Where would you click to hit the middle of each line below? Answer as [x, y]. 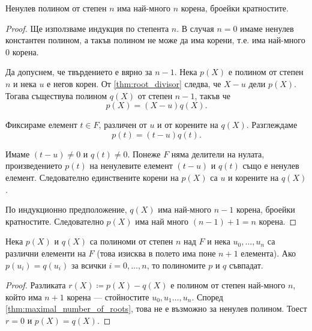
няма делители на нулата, [218, 153]
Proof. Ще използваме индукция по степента [87, 28]
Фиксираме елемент [41, 125]
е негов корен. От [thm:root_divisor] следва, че [134, 83]
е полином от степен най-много [228, 285]
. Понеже [144, 153]
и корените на [253, 177]
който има [24, 296]
